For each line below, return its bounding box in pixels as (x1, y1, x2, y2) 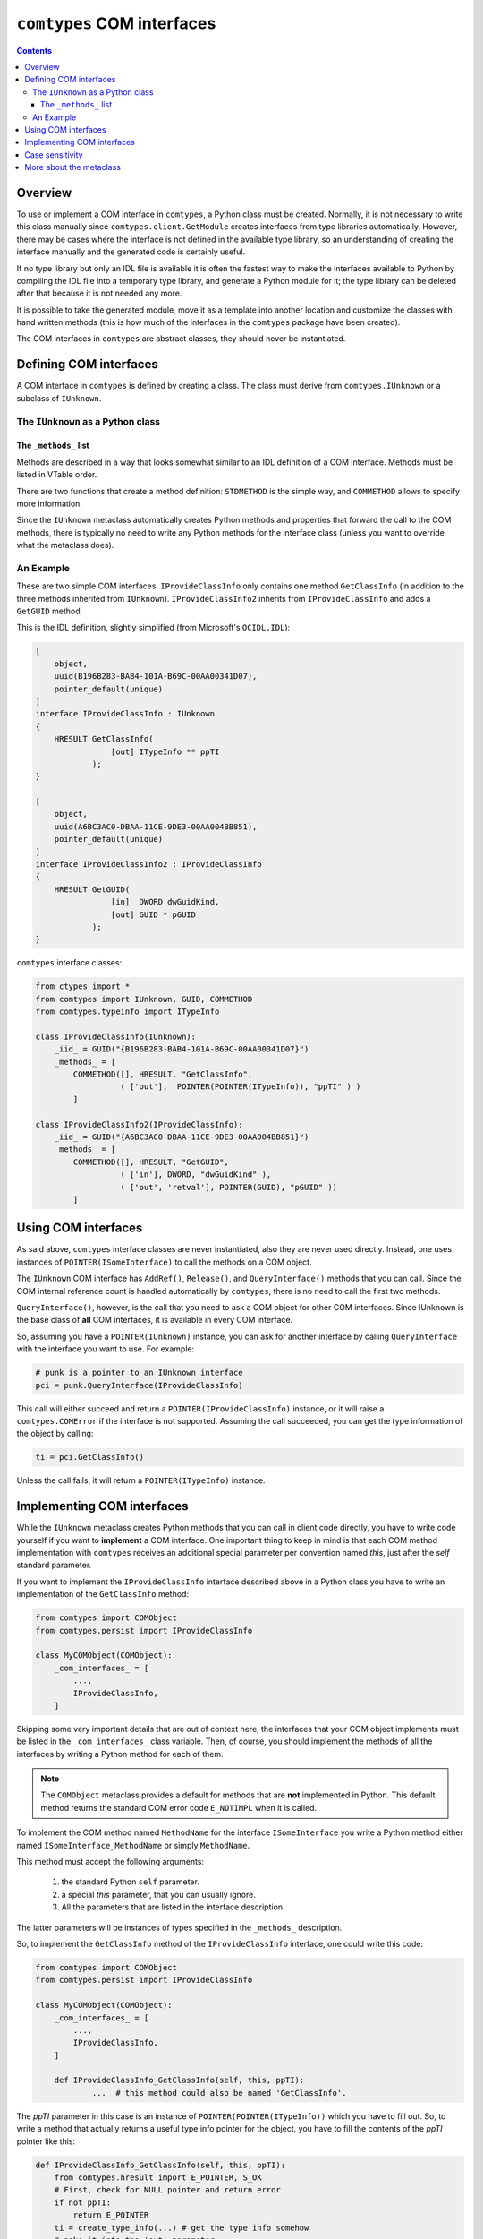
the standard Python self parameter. (61, 1876, 200, 1887)
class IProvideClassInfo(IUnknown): (35, 1031, 197, 1042)
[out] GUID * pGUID (110, 909, 197, 920)
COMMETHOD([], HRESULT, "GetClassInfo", (72, 1069, 253, 1079)
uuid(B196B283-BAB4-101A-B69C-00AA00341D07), (54, 672, 258, 682)
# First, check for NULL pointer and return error (54, 2185, 281, 2195)
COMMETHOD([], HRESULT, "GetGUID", (72, 1156, 230, 1167)
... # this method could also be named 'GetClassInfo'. (91, 2088, 347, 2097)
